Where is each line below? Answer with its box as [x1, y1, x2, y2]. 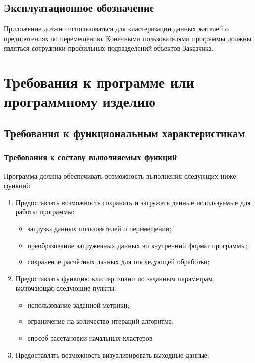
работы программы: [15, 207, 75, 217]
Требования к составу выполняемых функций [4, 151, 177, 163]
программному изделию [4, 91, 156, 111]
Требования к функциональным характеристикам [4, 125, 245, 140]
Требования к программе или [4, 72, 194, 92]
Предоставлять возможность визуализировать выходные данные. [15, 349, 209, 360]
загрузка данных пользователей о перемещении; [27, 223, 172, 233]
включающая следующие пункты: [15, 283, 116, 293]
